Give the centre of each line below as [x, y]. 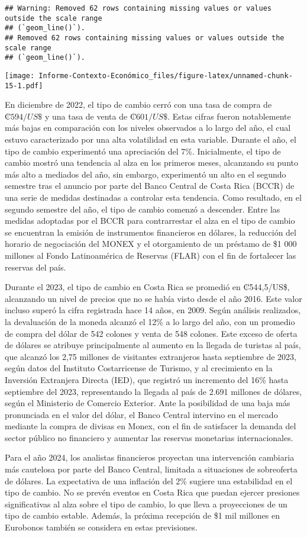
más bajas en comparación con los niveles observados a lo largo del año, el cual [148, 128]
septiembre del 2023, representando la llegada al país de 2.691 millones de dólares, [153, 391]
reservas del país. [35, 267]
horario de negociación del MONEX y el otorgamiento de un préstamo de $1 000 [151, 244]
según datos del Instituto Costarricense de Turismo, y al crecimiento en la [139, 368]
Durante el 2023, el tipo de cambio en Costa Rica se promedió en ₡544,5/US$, [147, 287]
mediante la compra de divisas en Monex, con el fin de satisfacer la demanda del [151, 426]
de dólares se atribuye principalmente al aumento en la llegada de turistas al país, [153, 345]
